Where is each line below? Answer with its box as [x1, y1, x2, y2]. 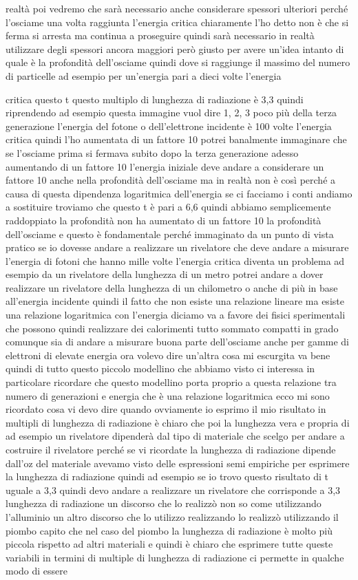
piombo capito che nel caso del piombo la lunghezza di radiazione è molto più [6, 523, 333, 537]
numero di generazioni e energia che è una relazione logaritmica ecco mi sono [6, 388, 330, 402]
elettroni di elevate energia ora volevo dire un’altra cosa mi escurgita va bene [6, 347, 330, 362]
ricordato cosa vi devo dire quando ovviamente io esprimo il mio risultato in [6, 402, 326, 416]
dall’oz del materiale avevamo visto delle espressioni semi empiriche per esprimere [6, 455, 350, 470]
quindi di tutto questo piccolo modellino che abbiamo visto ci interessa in [6, 361, 315, 376]
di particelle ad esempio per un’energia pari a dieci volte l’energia [6, 68, 282, 83]
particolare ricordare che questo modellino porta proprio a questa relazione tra [6, 375, 337, 389]
